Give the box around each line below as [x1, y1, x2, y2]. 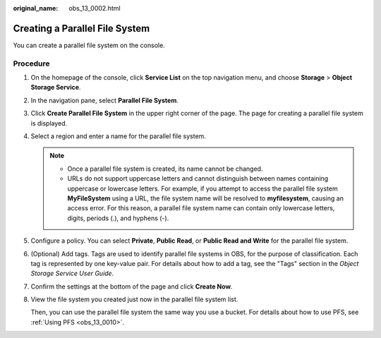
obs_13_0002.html [68, 4, 121, 12]
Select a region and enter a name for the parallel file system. [30, 132, 206, 140]
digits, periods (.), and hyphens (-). [67, 214, 169, 222]
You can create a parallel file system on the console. [13, 41, 165, 49]
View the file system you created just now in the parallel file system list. [30, 295, 238, 303]
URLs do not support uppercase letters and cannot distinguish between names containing [67, 174, 329, 183]
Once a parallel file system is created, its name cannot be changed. [67, 164, 263, 173]
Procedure [13, 59, 50, 68]
